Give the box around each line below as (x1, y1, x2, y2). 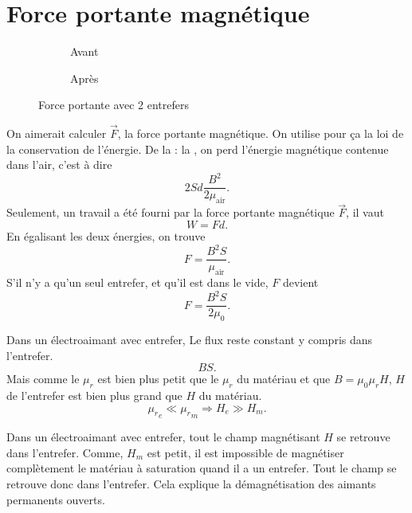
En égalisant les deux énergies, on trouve (6, 228, 206, 245)
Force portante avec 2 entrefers (38, 96, 190, 113)
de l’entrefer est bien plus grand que (6, 386, 182, 403)
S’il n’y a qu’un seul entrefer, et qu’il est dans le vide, (6, 274, 269, 291)
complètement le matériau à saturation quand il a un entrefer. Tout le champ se (6, 460, 397, 476)
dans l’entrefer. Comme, (6, 444, 124, 460)
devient (282, 274, 319, 291)
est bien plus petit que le (97, 370, 219, 387)
